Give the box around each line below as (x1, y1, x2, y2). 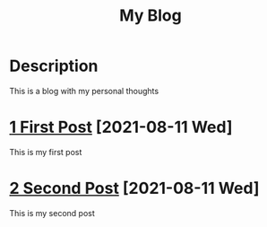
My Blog (119, 5, 182, 26)
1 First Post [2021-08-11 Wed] (9, 118, 233, 137)
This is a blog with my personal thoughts (9, 85, 159, 96)
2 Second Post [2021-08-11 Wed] (9, 179, 260, 198)
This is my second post (9, 207, 96, 218)
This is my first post (9, 146, 82, 157)
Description (9, 56, 99, 76)
